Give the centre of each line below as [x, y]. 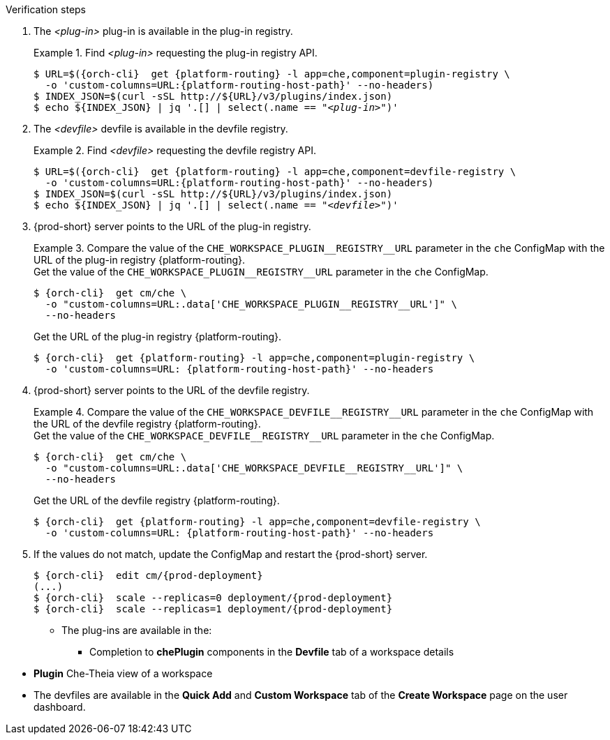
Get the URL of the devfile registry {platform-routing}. [157, 500]
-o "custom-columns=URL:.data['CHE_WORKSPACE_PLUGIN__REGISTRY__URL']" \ [251, 304]
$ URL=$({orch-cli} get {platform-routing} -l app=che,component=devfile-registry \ [275, 172]
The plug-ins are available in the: [137, 630]
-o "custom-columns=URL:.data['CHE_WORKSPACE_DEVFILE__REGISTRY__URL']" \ [254, 468]
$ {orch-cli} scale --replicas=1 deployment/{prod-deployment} [213, 609]
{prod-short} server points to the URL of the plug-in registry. [172, 226]
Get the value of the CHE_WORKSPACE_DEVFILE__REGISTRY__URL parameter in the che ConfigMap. [264, 436]
